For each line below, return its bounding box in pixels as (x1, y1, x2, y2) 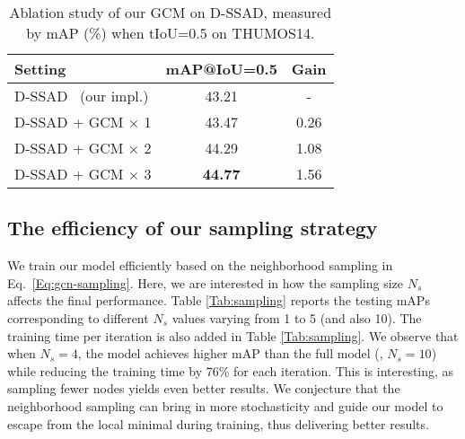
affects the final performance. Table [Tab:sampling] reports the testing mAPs (7, 291, 430, 310)
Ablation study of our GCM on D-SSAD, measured (9, 2, 332, 22)
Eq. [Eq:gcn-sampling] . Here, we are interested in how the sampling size (7, 273, 404, 292)
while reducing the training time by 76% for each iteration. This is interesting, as (7, 361, 454, 380)
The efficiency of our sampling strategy (7, 214, 378, 241)
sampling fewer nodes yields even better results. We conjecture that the (7, 379, 400, 398)
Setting (14, 58, 66, 79)
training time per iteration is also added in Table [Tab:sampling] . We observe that (7, 326, 459, 345)
